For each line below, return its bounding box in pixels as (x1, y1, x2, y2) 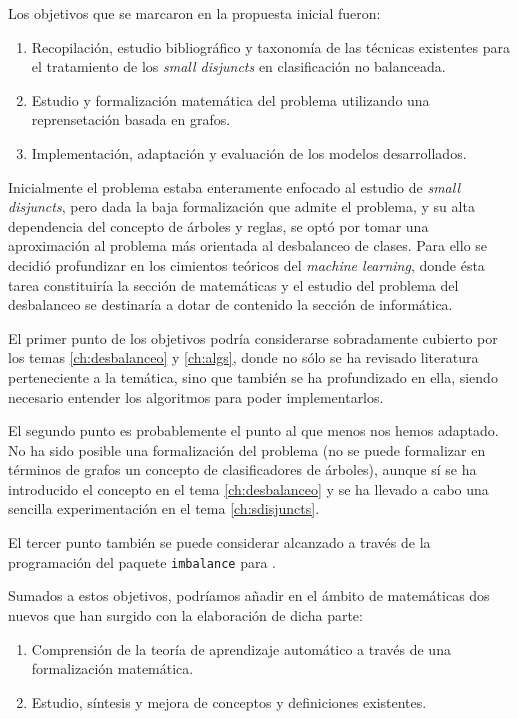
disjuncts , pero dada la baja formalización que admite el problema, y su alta (8, 196, 475, 217)
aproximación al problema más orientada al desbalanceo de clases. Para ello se (8, 235, 488, 256)
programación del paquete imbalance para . (8, 551, 276, 572)
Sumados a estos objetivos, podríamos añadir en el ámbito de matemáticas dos (8, 585, 490, 606)
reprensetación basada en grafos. (31, 109, 231, 130)
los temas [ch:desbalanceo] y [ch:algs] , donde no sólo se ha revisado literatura (8, 347, 479, 368)
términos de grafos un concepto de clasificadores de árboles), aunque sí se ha (8, 459, 477, 480)
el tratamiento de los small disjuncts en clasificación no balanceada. (31, 56, 446, 77)
